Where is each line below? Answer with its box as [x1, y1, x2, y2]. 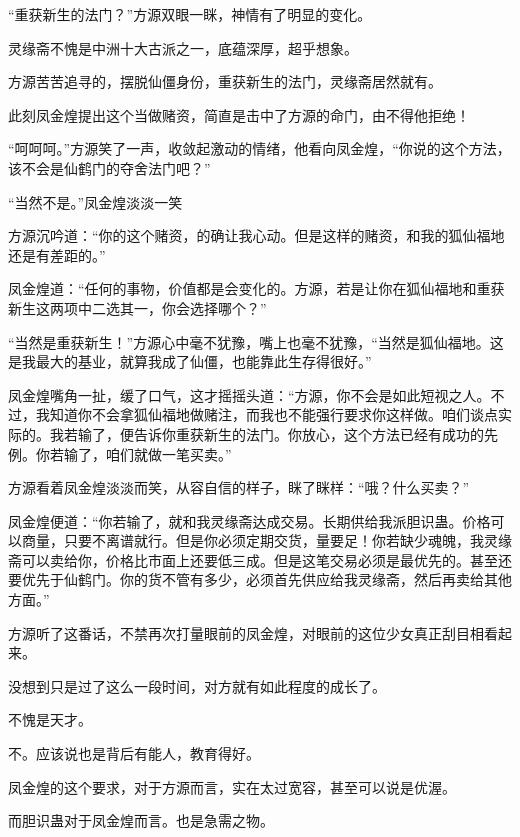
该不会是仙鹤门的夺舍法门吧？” [8, 157, 211, 178]
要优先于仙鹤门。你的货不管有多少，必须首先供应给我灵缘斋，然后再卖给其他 [8, 569, 512, 590]
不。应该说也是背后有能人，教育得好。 [8, 743, 260, 764]
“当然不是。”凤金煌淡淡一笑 [8, 191, 183, 212]
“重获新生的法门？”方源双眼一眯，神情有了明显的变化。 [8, 4, 372, 24]
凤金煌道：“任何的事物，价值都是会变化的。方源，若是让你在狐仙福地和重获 [8, 278, 505, 299]
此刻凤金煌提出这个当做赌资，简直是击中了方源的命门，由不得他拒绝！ [8, 104, 470, 125]
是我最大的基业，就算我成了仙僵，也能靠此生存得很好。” [8, 351, 372, 372]
